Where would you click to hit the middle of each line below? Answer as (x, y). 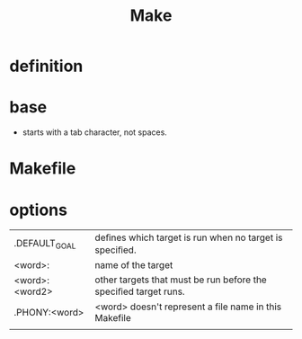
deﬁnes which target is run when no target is (189, 237)
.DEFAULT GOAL (45, 244)
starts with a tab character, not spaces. (95, 132)
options (38, 210)
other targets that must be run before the (181, 280)
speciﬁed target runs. (140, 291)
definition (46, 66)
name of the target (134, 265)
